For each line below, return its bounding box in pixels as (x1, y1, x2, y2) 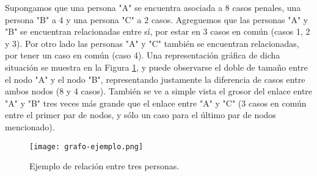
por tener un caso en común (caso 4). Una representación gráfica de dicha (5, 49, 280, 62)
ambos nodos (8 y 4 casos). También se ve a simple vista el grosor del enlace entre (5, 85, 313, 97)
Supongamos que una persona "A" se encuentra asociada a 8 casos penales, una (5, 1, 301, 13)
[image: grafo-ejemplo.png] (29, 142, 144, 151)
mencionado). (5, 120, 55, 133)
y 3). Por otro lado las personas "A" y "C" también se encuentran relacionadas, (5, 37, 299, 49)
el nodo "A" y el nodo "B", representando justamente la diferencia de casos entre (5, 72, 305, 85)
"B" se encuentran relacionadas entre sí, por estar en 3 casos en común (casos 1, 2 (5, 25, 310, 38)
